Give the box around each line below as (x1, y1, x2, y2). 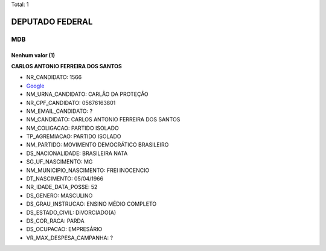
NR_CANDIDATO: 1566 (26, 74, 82, 81)
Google (26, 82, 45, 89)
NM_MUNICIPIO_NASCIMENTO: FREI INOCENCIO (26, 167, 150, 174)
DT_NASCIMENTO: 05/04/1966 (26, 175, 104, 182)
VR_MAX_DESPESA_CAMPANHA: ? (26, 234, 113, 241)
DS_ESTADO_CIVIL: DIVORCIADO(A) (26, 209, 117, 216)
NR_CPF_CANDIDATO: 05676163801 (26, 99, 116, 106)
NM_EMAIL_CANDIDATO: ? (26, 107, 93, 115)
